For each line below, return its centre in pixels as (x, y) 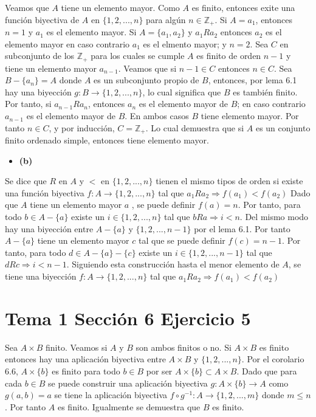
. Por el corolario (273, 359)
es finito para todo (86, 370)
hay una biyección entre (49, 228)
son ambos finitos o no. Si (184, 347)
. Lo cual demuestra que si (195, 127)
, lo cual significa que (182, 91)
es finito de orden (229, 56)
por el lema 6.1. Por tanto (242, 228)
